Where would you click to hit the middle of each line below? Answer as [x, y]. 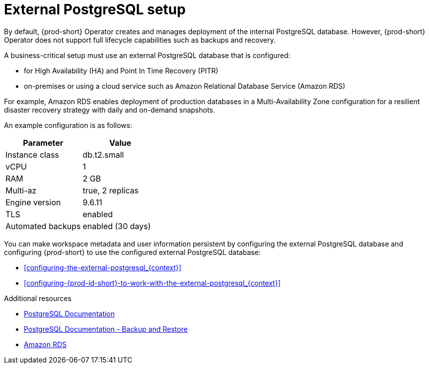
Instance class [32, 154]
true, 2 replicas [111, 190]
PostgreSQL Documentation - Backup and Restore [106, 329]
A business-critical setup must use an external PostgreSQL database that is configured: [147, 55]
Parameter [43, 143]
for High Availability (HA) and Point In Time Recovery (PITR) [121, 70]
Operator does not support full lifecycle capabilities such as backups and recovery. [140, 40]
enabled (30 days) [117, 226]
